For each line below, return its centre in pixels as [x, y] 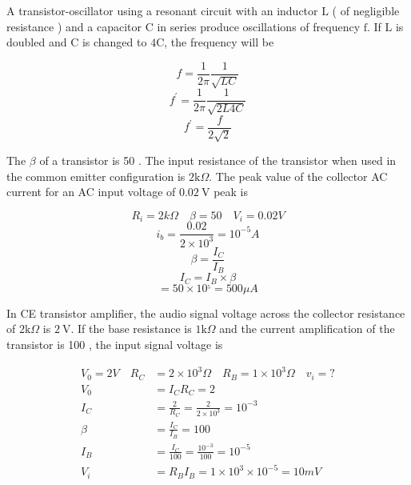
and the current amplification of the [307, 329]
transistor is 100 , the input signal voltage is [115, 344]
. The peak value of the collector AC [298, 176]
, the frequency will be [219, 42]
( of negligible [366, 10]
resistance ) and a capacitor [74, 26]
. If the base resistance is [131, 329]
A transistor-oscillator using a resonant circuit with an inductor [162, 10]
